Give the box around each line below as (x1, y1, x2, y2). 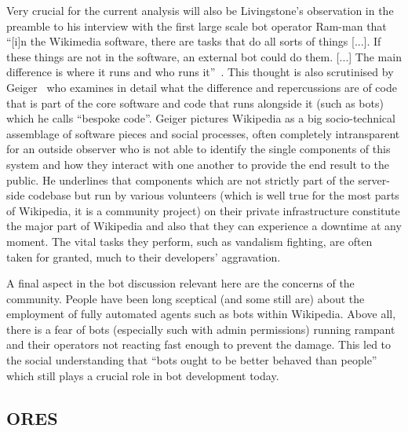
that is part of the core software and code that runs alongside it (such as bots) (6, 94, 384, 111)
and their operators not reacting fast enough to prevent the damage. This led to (6, 336, 392, 353)
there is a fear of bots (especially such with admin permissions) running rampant (6, 320, 395, 337)
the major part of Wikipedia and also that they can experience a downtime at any (6, 218, 402, 234)
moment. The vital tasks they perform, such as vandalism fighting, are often (6, 232, 373, 249)
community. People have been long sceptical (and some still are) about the (6, 290, 365, 306)
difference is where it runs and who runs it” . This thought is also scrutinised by (6, 64, 394, 80)
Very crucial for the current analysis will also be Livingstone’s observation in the (6, 2, 394, 18)
